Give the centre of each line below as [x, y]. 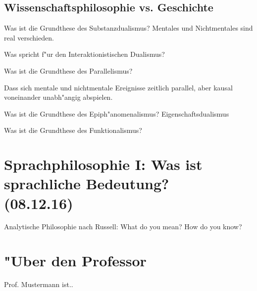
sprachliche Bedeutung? [87, 184]
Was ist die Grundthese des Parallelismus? [68, 70]
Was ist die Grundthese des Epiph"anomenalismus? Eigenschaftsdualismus [117, 113]
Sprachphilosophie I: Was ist [103, 164]
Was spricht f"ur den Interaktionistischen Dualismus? [84, 54]
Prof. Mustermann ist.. [39, 284]
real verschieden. [29, 37]
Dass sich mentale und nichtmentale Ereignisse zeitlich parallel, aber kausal [118, 87]
